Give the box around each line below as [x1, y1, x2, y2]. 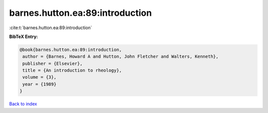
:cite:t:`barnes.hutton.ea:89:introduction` [9, 25, 92, 31]
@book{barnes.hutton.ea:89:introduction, [19, 47, 122, 52]
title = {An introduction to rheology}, [22, 68, 122, 74]
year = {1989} [22, 81, 57, 87]
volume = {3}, [22, 75, 57, 80]
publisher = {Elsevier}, [22, 61, 83, 66]
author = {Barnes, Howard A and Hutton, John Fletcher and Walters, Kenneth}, [22, 54, 219, 59]
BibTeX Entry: [9, 34, 38, 39]
